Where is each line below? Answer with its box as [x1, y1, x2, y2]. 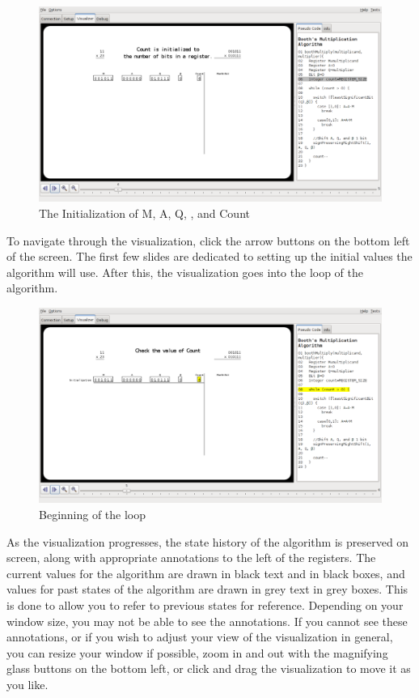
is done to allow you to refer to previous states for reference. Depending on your [6, 596, 404, 613]
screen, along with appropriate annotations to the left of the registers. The [6, 549, 376, 566]
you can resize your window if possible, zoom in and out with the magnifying [6, 644, 388, 661]
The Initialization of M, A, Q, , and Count [39, 204, 250, 221]
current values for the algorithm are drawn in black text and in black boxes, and [6, 564, 405, 581]
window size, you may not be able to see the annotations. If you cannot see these [6, 612, 408, 629]
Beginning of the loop [39, 505, 146, 522]
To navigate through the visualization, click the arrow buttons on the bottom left [6, 232, 410, 249]
